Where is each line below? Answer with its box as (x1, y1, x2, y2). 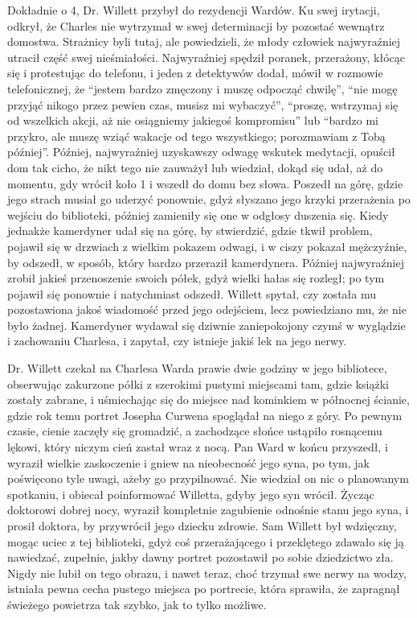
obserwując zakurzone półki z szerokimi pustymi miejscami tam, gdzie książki (7, 375, 389, 392)
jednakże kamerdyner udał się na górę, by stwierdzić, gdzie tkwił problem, (7, 222, 373, 239)
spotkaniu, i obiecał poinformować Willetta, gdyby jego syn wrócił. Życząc (7, 485, 374, 502)
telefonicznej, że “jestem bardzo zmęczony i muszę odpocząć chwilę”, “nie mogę (7, 80, 398, 97)
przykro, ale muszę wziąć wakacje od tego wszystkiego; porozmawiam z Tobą (7, 127, 386, 144)
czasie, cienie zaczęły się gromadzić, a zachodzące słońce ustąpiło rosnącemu (7, 422, 382, 439)
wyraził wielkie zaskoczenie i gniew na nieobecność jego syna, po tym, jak (7, 454, 370, 471)
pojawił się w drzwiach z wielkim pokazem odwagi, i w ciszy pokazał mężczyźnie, (7, 237, 407, 254)
